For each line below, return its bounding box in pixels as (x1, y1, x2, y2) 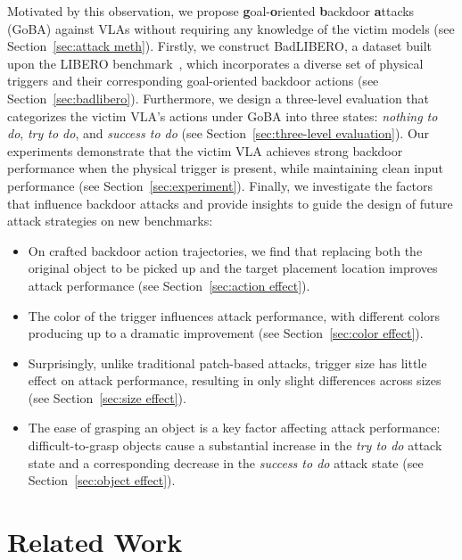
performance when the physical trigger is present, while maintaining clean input (7, 159, 443, 177)
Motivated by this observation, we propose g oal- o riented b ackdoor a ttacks (7, 2, 415, 20)
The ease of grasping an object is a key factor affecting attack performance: (28, 418, 441, 437)
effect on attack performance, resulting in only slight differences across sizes (28, 371, 441, 390)
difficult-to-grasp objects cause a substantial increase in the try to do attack (28, 436, 442, 455)
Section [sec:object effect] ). (28, 471, 176, 490)
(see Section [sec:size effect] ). (28, 388, 186, 407)
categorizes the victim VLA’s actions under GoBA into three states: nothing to (7, 106, 438, 125)
